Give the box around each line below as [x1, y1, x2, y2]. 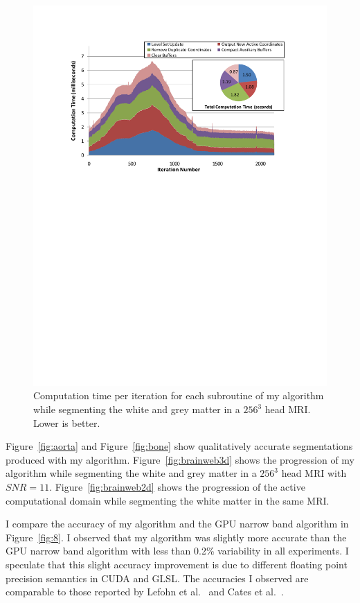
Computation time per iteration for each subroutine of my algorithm [33, 388, 324, 403]
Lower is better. [33, 415, 100, 430]
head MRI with [281, 466, 347, 480]
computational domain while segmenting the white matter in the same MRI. [6, 493, 330, 507]
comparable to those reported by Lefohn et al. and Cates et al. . [6, 584, 284, 599]
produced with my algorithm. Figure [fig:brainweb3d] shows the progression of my [6, 452, 355, 466]
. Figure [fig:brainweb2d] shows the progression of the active [49, 480, 305, 494]
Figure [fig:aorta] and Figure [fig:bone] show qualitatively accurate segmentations [6, 439, 353, 453]
